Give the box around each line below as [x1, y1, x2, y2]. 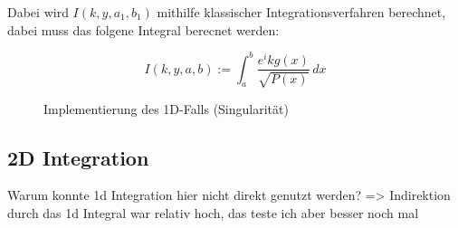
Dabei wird [7, 3, 69, 21]
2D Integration [7, 143, 149, 171]
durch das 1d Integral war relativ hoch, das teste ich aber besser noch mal [7, 204, 419, 223]
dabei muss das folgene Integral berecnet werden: [7, 20, 280, 39]
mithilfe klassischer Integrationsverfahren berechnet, [157, 3, 446, 21]
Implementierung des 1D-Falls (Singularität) [43, 99, 289, 118]
